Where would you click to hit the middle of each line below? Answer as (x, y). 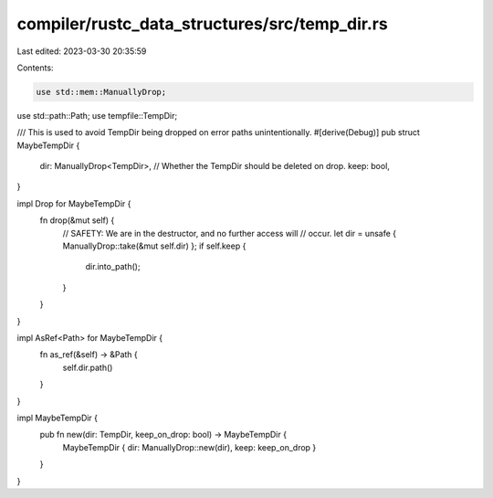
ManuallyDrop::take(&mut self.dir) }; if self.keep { (154, 246)
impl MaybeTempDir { (58, 418)
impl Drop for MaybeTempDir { (74, 203)
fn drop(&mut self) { (77, 220)
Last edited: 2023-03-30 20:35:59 (82, 51)
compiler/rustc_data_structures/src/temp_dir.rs (202, 24)
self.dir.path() (88, 367)
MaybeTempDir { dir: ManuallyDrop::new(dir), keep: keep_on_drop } (189, 447)
